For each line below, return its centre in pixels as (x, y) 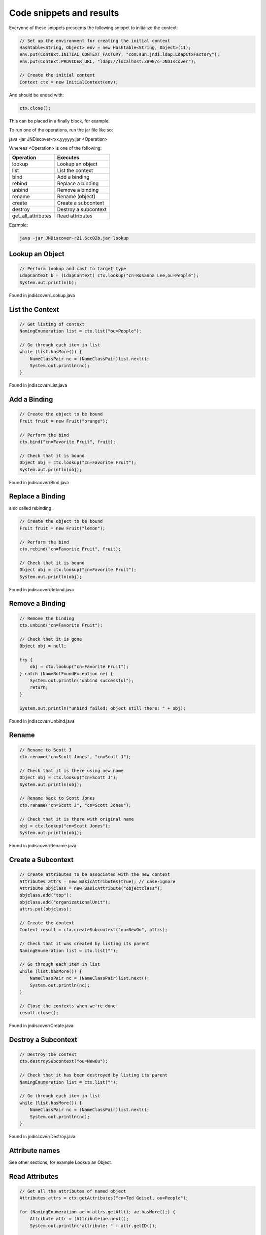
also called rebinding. (31, 508)
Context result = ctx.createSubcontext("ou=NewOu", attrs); (94, 930)
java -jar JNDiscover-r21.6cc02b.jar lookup (74, 238)
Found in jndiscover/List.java (38, 385)
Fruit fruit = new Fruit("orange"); (64, 421)
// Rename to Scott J (46, 750)
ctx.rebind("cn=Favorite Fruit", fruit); (70, 549)
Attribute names (34, 1150)
